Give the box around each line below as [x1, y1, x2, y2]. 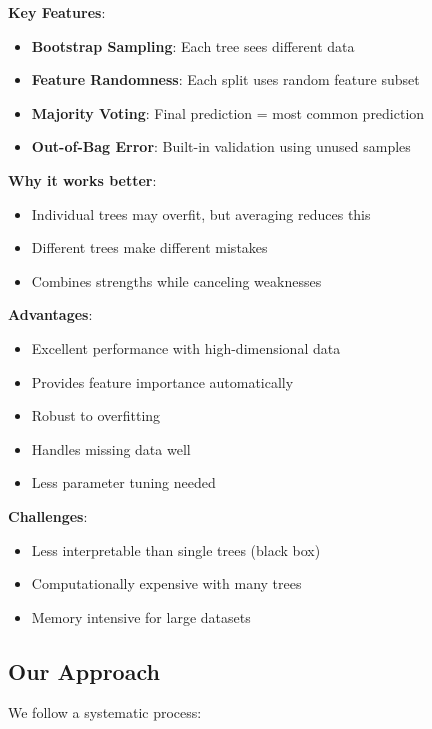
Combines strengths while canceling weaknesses [31, 270, 322, 291]
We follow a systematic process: [8, 702, 202, 723]
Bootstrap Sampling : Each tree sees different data [31, 35, 355, 56]
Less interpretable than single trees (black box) [31, 539, 321, 560]
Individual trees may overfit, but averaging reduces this [31, 203, 371, 224]
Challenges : [8, 505, 88, 526]
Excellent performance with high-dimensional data [31, 337, 341, 358]
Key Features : [8, 2, 106, 22]
